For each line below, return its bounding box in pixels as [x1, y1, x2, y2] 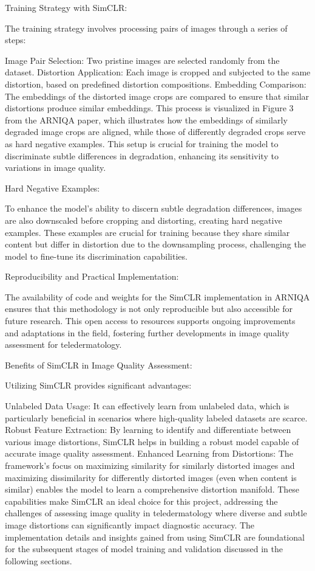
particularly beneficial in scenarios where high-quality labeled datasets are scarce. [5, 411, 308, 424]
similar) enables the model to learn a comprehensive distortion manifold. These [5, 483, 300, 496]
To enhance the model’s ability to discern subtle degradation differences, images [5, 202, 302, 215]
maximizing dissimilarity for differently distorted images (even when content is [5, 471, 297, 483]
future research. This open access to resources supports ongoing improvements [5, 314, 296, 327]
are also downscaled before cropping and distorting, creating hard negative [5, 213, 282, 226]
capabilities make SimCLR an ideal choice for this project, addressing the [5, 494, 278, 507]
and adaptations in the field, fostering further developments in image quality [5, 326, 290, 339]
